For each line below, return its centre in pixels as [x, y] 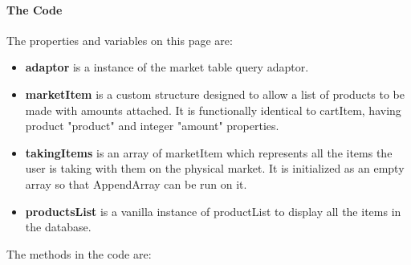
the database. [58, 227]
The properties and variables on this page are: [120, 40]
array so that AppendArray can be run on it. [136, 183]
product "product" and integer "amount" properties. [152, 126]
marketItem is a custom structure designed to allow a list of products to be [215, 94]
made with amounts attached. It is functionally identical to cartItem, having [213, 110]
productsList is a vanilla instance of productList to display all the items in [213, 211]
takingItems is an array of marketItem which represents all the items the [209, 152]
